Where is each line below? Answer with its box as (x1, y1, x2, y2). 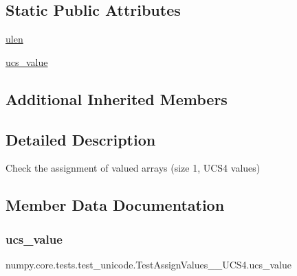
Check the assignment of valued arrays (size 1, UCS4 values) (5, 161, 261, 175)
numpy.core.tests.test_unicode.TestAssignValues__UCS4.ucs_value (5, 257, 291, 271)
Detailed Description (5, 128, 156, 150)
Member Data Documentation (5, 194, 225, 216)
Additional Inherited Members (5, 88, 228, 109)
